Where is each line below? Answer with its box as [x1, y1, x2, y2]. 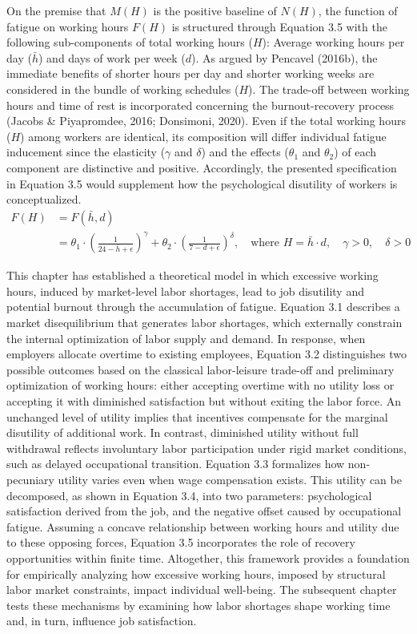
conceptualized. [6, 191, 82, 208]
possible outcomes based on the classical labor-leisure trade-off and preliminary [6, 361, 395, 378]
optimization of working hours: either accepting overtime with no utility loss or [6, 377, 395, 394]
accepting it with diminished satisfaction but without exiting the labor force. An [6, 393, 402, 410]
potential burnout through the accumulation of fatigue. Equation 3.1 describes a [6, 298, 400, 315]
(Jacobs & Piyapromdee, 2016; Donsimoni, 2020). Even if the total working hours [6, 112, 406, 129]
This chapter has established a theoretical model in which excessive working [6, 267, 379, 284]
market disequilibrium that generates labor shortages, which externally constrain [6, 314, 403, 331]
